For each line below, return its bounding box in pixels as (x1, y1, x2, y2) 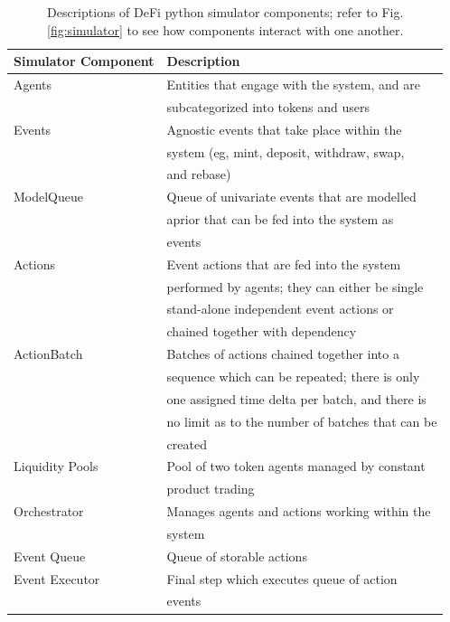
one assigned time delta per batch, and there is (166, 389, 427, 408)
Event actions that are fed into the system (166, 254, 401, 273)
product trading (166, 479, 255, 498)
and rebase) (166, 165, 231, 184)
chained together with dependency (166, 322, 357, 341)
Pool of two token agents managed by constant (166, 457, 426, 476)
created (166, 434, 207, 453)
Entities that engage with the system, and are (166, 75, 420, 94)
